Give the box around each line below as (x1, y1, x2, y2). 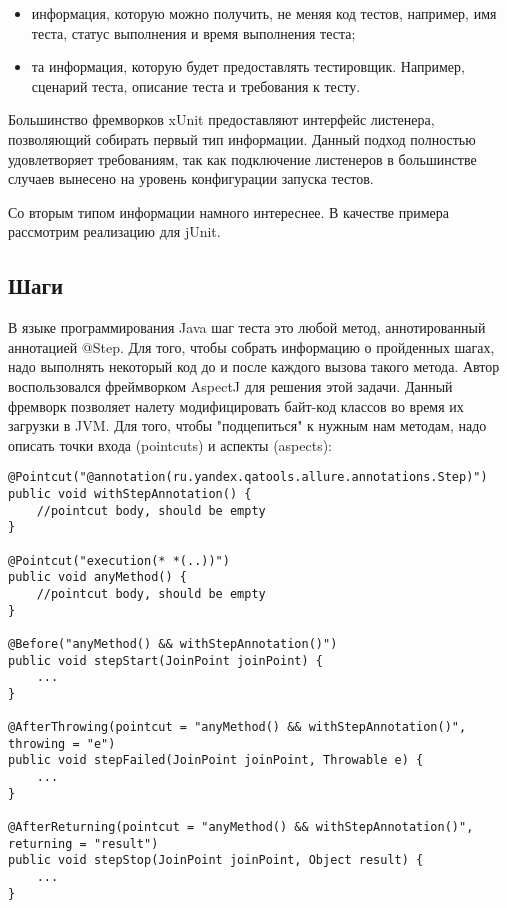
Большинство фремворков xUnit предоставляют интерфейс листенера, (8, 109, 435, 130)
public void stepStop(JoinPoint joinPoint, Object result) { (8, 853, 424, 868)
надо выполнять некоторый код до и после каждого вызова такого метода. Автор (8, 356, 500, 377)
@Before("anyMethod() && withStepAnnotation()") (8, 636, 338, 651)
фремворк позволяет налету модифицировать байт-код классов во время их (8, 395, 464, 416)
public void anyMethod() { (8, 570, 187, 585)
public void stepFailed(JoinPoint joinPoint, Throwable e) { (8, 753, 424, 768)
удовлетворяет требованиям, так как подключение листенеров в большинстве (8, 148, 477, 169)
